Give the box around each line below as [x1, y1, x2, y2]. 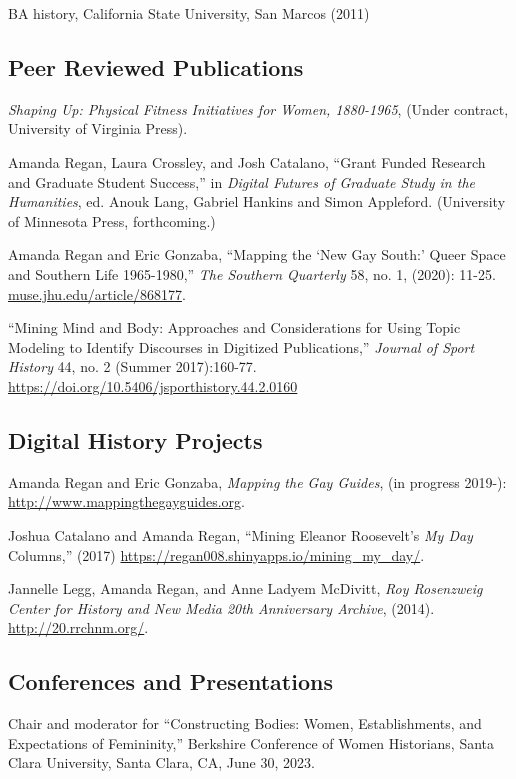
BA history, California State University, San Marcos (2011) [8, 3, 370, 23]
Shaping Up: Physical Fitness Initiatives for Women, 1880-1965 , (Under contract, [8, 98, 509, 119]
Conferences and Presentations [8, 666, 333, 697]
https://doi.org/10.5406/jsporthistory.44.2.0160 [8, 375, 298, 396]
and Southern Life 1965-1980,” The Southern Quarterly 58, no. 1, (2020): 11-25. [8, 263, 496, 284]
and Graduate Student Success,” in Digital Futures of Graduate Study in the [8, 171, 475, 192]
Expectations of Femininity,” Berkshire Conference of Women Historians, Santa [8, 732, 495, 753]
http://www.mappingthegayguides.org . [8, 491, 246, 512]
